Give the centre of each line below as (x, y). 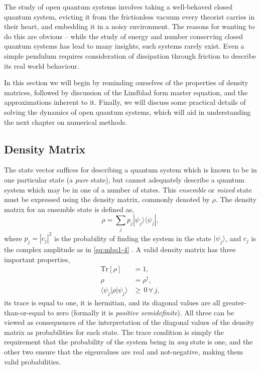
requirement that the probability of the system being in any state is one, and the (128, 342)
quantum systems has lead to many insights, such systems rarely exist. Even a (124, 46)
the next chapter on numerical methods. (66, 122)
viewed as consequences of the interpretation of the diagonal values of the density (129, 322)
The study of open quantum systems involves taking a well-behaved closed (118, 7)
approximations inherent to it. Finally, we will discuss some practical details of (125, 102)
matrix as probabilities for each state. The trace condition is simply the (114, 332)
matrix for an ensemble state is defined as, (69, 209)
